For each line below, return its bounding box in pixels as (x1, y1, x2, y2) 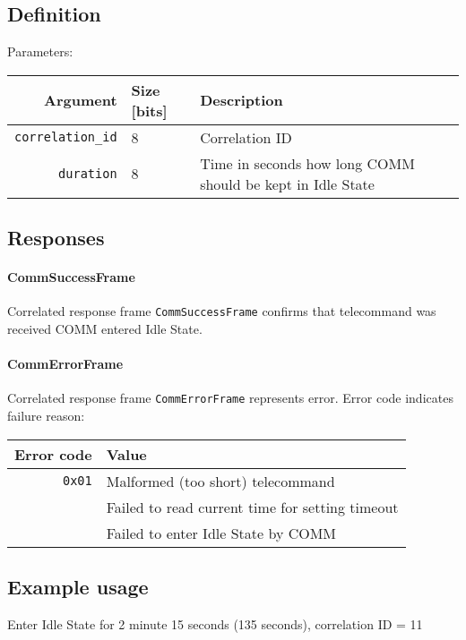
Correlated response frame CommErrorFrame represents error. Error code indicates (7, 388, 453, 407)
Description (200, 90, 283, 111)
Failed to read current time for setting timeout (106, 496, 399, 517)
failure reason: (7, 406, 85, 425)
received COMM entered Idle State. (7, 320, 203, 338)
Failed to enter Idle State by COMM (106, 522, 337, 543)
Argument (44, 90, 117, 111)
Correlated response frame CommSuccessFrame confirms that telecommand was (7, 302, 436, 320)
